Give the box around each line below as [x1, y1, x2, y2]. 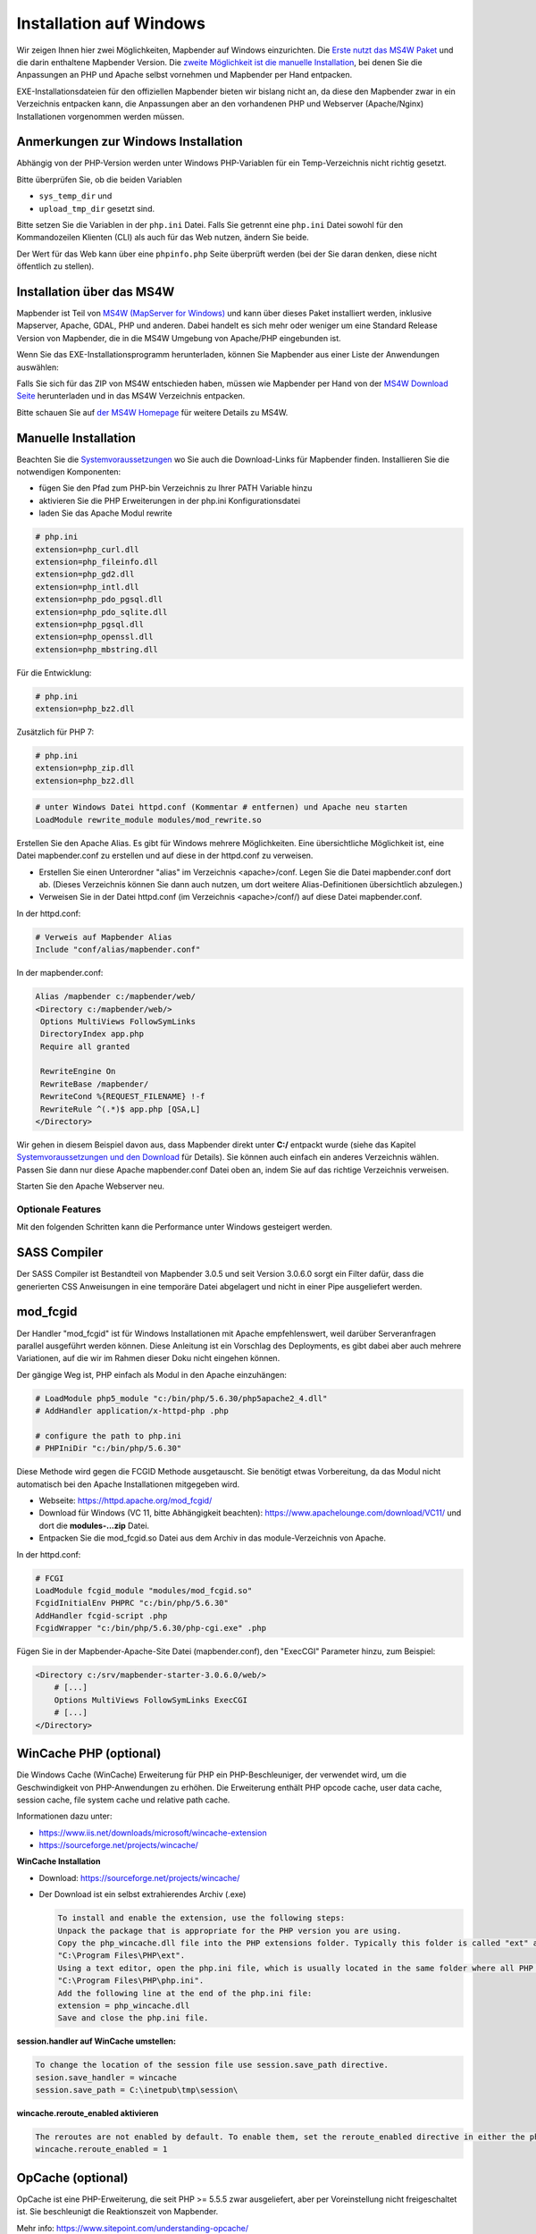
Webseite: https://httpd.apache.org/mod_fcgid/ [38, 1495, 213, 1506]
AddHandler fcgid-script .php [35, 1610, 168, 1621]
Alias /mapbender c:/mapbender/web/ [35, 992, 197, 1002]
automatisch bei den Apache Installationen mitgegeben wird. [16, 1479, 240, 1490]
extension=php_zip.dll [35, 763, 135, 773]
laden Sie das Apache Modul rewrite [38, 508, 173, 518]
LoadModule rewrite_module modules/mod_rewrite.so [35, 814, 263, 825]
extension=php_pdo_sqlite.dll [35, 607, 168, 617]
